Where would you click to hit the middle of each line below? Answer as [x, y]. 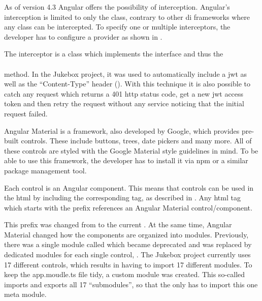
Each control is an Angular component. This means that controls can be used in [129, 187]
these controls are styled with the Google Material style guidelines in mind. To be [131, 150]
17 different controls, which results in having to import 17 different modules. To [128, 264]
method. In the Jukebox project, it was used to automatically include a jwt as [126, 73]
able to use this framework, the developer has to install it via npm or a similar [126, 160]
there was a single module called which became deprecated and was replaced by [128, 244]
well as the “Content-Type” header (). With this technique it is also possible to [127, 84]
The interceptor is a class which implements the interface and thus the [114, 54]
